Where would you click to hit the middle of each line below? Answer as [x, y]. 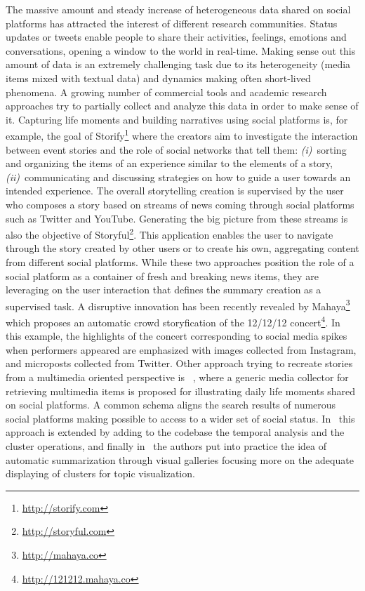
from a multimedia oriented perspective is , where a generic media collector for [177, 377]
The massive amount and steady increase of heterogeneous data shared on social [178, 9]
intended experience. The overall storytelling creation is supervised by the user [175, 191]
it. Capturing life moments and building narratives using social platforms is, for [177, 119]
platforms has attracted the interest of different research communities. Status [172, 23]
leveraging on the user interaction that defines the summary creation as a [164, 290]
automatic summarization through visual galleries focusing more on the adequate [180, 459]
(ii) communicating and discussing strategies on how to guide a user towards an [178, 177]
